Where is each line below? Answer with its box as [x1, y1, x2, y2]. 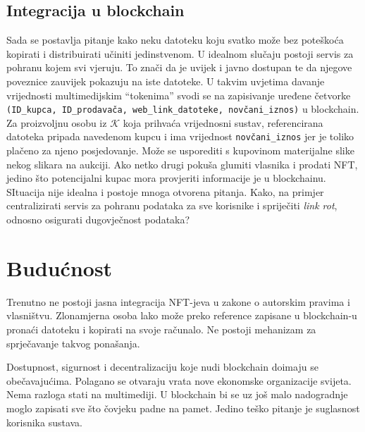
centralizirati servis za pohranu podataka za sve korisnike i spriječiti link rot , [6, 198, 338, 213]
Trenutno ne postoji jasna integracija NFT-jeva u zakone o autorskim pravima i [6, 294, 350, 309]
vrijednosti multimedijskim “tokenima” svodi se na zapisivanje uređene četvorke [6, 87, 351, 102]
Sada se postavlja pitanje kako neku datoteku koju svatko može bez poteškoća [6, 32, 344, 47]
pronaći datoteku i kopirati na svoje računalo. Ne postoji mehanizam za [6, 321, 316, 336]
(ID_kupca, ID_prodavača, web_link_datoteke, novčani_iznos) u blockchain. [6, 101, 359, 116]
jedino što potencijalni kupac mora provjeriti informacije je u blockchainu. [6, 171, 326, 185]
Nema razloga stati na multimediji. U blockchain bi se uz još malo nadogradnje [6, 387, 348, 402]
